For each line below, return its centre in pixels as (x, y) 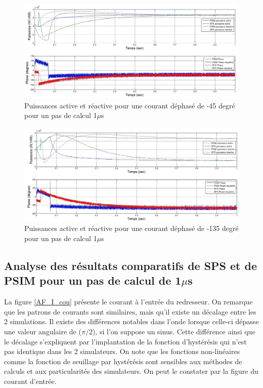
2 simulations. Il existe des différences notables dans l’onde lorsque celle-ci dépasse (131, 321)
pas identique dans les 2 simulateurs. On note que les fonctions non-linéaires (122, 351)
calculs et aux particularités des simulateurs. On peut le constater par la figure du (131, 371)
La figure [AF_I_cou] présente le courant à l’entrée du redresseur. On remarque (128, 302)
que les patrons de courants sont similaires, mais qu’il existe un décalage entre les (130, 311)
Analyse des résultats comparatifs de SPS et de (131, 265)
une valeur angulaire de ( (43, 331)
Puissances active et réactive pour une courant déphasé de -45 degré (130, 105)
